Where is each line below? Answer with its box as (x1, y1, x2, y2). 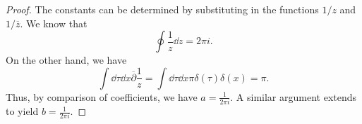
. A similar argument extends (230, 89, 357, 104)
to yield (6, 104, 39, 118)
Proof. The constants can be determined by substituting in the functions (6, 2, 319, 16)
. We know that (20, 15, 88, 30)
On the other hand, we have (6, 53, 127, 67)
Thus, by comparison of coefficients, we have (6, 89, 198, 104)
